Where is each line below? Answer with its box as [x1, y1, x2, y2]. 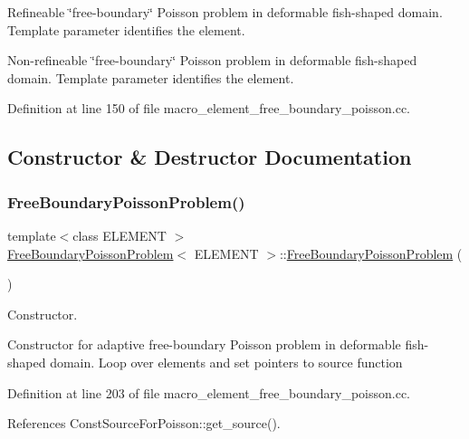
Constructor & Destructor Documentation [7, 143, 412, 171]
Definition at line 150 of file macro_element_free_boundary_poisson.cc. [7, 99, 410, 118]
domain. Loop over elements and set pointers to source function [50, 352, 403, 371]
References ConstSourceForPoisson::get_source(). [7, 414, 281, 433]
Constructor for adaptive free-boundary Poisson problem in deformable [7, 335, 401, 354]
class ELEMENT [72, 225, 167, 244]
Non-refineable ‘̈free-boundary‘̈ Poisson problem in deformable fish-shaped [7, 51, 417, 70]
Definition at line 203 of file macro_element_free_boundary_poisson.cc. [7, 383, 410, 402]
